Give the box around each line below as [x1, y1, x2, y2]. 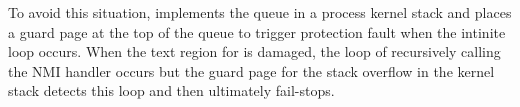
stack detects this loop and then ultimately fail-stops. [8, 80, 335, 101]
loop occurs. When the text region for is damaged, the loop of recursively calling [8, 41, 501, 62]
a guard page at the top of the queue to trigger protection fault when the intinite [8, 21, 506, 42]
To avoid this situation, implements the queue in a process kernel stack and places [8, 2, 512, 22]
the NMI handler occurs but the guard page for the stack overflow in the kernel [8, 60, 495, 81]
